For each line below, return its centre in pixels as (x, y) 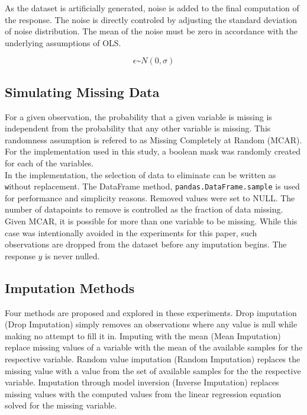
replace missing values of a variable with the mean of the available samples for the (154, 347)
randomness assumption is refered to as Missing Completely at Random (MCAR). (153, 139)
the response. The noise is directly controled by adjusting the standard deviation (151, 19)
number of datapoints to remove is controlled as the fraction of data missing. (144, 209)
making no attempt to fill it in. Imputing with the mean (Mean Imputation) (143, 335)
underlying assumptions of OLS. (63, 42)
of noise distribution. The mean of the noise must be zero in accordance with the (151, 31)
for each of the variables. (49, 163)
